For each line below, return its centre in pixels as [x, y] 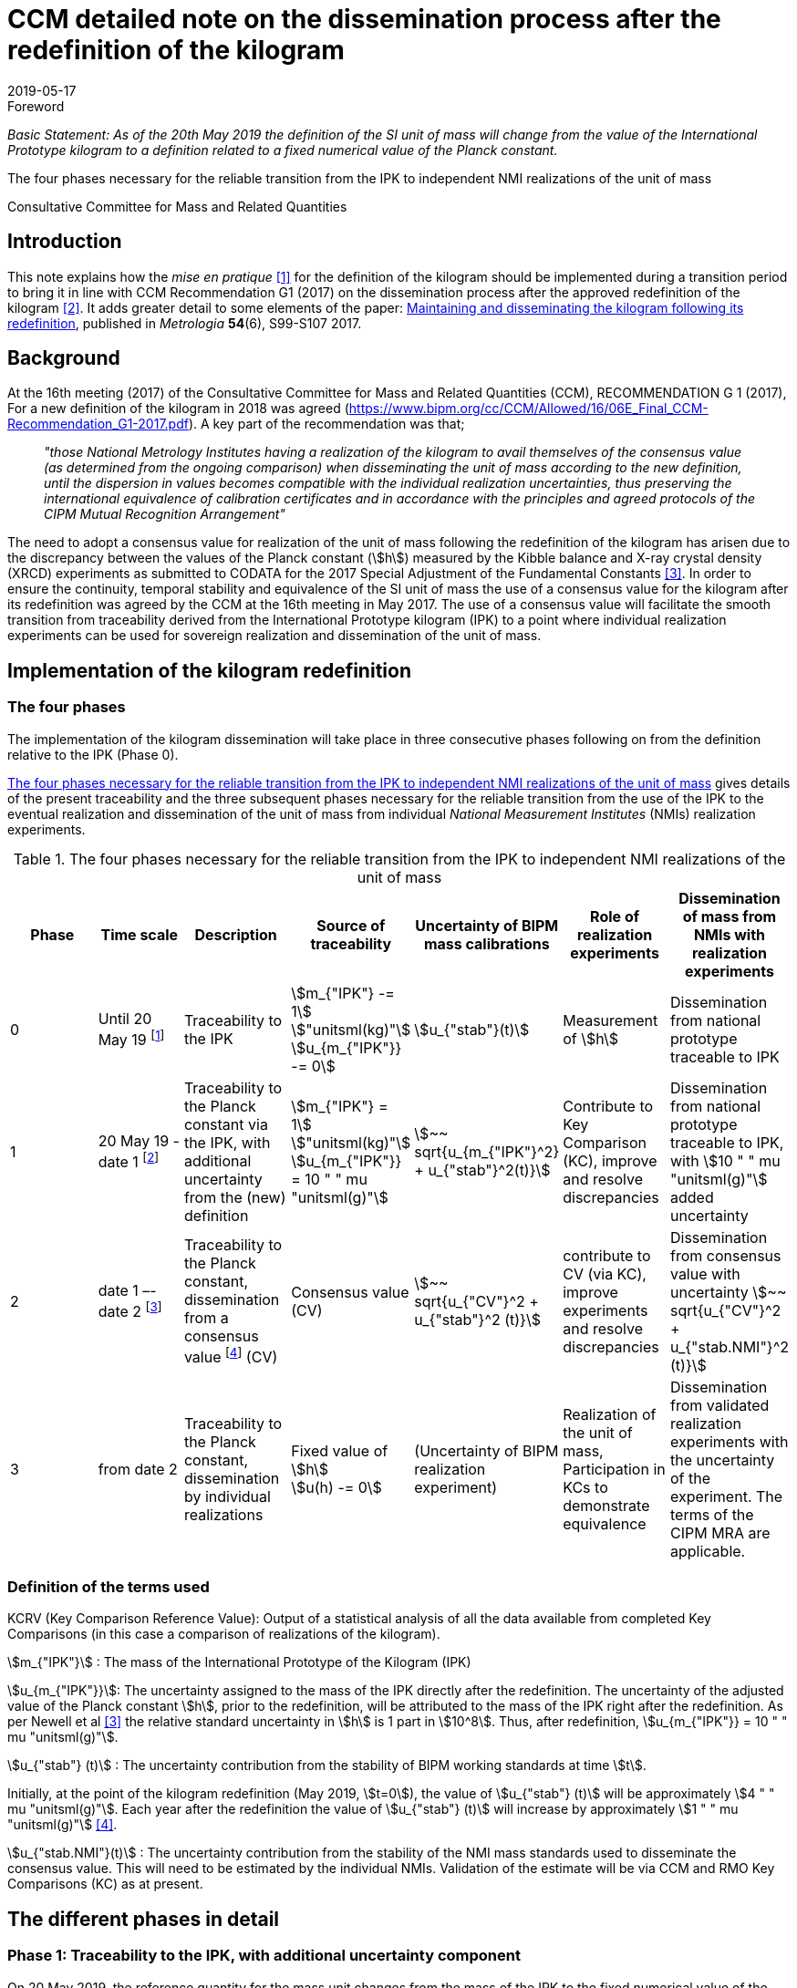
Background [64, 358]
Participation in [614, 1469]
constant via [226, 1124]
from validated [719, 1405]
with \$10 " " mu [725, 1160]
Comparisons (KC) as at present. [105, 1884]
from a [206, 1317]
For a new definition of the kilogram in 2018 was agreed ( [178, 409]
